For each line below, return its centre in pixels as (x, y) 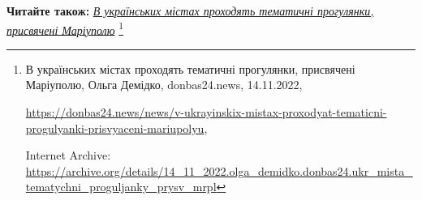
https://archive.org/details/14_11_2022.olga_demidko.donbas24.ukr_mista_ (219, 170)
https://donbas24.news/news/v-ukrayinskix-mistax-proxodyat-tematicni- (206, 112)
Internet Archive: (68, 155)
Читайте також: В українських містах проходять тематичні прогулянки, (190, 11)
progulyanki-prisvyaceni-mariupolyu (115, 128)
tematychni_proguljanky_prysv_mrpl (121, 187)
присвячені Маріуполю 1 (65, 28)
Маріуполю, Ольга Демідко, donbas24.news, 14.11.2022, (164, 85)
